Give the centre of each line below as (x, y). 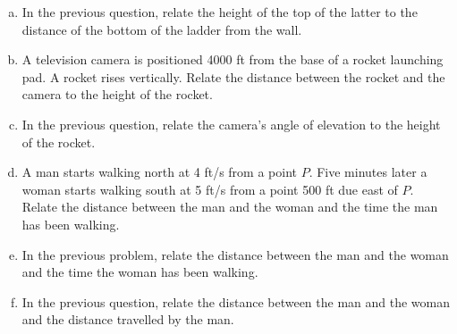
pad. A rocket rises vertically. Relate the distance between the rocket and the (233, 76)
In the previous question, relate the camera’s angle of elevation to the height (231, 124)
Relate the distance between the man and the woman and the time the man (230, 207)
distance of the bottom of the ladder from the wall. (162, 29)
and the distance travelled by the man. (128, 319)
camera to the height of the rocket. (117, 94)
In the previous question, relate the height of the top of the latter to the (220, 12)
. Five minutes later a (368, 172)
